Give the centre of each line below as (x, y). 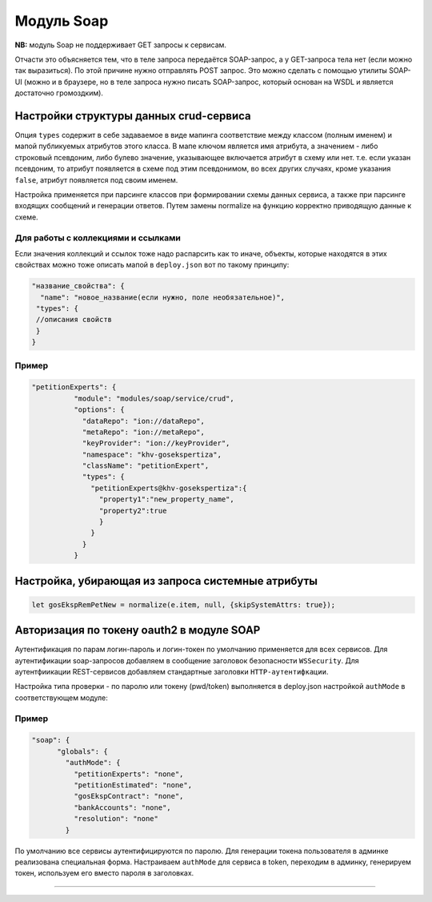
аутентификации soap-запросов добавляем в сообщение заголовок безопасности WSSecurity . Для (187, 660)
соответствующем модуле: (61, 698)
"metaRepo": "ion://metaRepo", (144, 432)
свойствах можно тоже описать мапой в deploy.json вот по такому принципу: (152, 265)
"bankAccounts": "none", (122, 807)
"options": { (99, 410)
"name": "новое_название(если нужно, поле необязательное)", (163, 297)
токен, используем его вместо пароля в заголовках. (104, 873)
